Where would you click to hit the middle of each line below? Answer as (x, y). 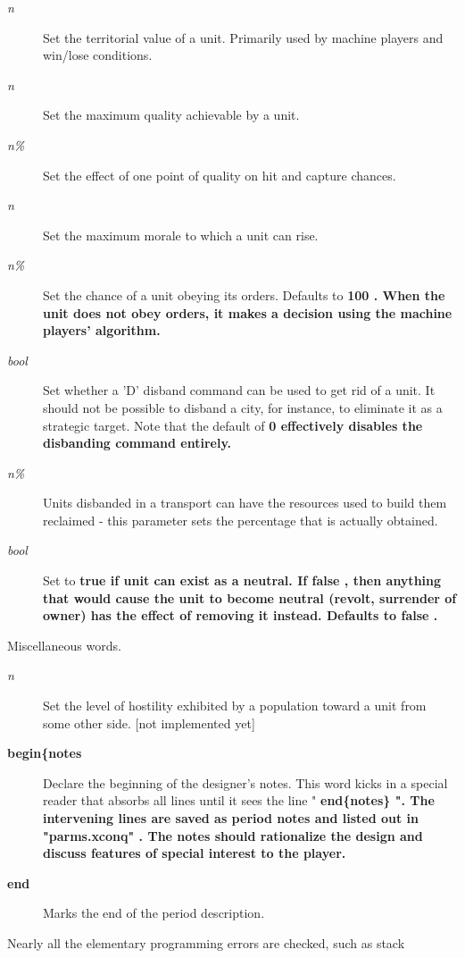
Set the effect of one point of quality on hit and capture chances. (220, 175)
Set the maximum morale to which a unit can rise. (181, 235)
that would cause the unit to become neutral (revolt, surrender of (250, 597)
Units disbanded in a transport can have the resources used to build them (245, 503)
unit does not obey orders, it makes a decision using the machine (248, 312)
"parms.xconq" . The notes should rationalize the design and (233, 835)
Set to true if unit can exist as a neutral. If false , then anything (242, 580)
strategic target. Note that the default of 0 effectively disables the (233, 425)
